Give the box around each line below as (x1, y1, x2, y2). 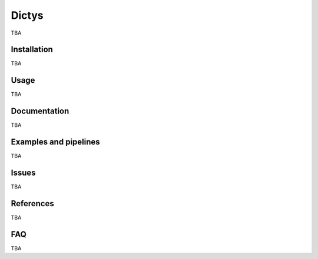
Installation (11, 45, 53, 55)
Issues (11, 167, 36, 177)
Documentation (11, 106, 69, 116)
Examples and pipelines (11, 137, 100, 147)
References (11, 199, 54, 208)
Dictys (11, 9, 44, 22)
